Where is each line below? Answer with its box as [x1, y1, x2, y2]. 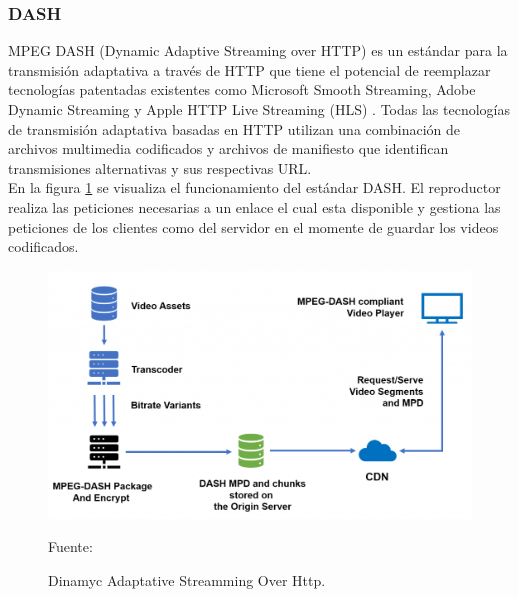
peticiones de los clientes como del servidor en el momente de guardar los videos [8, 216, 499, 237]
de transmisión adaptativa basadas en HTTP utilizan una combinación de [8, 118, 461, 139]
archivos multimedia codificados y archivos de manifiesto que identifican [8, 138, 449, 159]
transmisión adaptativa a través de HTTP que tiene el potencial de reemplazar [8, 59, 491, 80]
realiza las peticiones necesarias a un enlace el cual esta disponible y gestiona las [8, 196, 501, 217]
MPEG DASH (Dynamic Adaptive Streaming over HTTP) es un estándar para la [8, 40, 508, 61]
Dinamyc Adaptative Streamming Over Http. [48, 569, 326, 590]
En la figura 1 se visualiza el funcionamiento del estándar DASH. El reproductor [8, 177, 501, 198]
